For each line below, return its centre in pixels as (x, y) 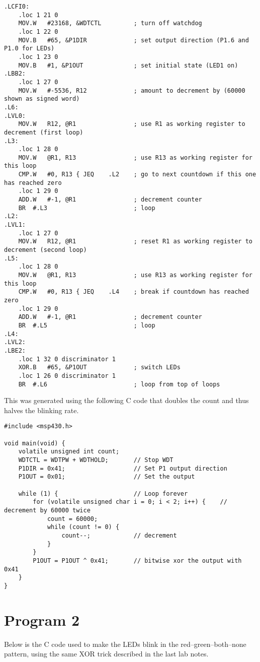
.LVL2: (15, 342)
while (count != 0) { (83, 527)
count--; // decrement (119, 535)
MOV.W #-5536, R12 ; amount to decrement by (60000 (132, 90)
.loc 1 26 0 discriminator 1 (67, 376)
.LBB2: (15, 74)
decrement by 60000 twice (47, 510)
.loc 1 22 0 (38, 31)
